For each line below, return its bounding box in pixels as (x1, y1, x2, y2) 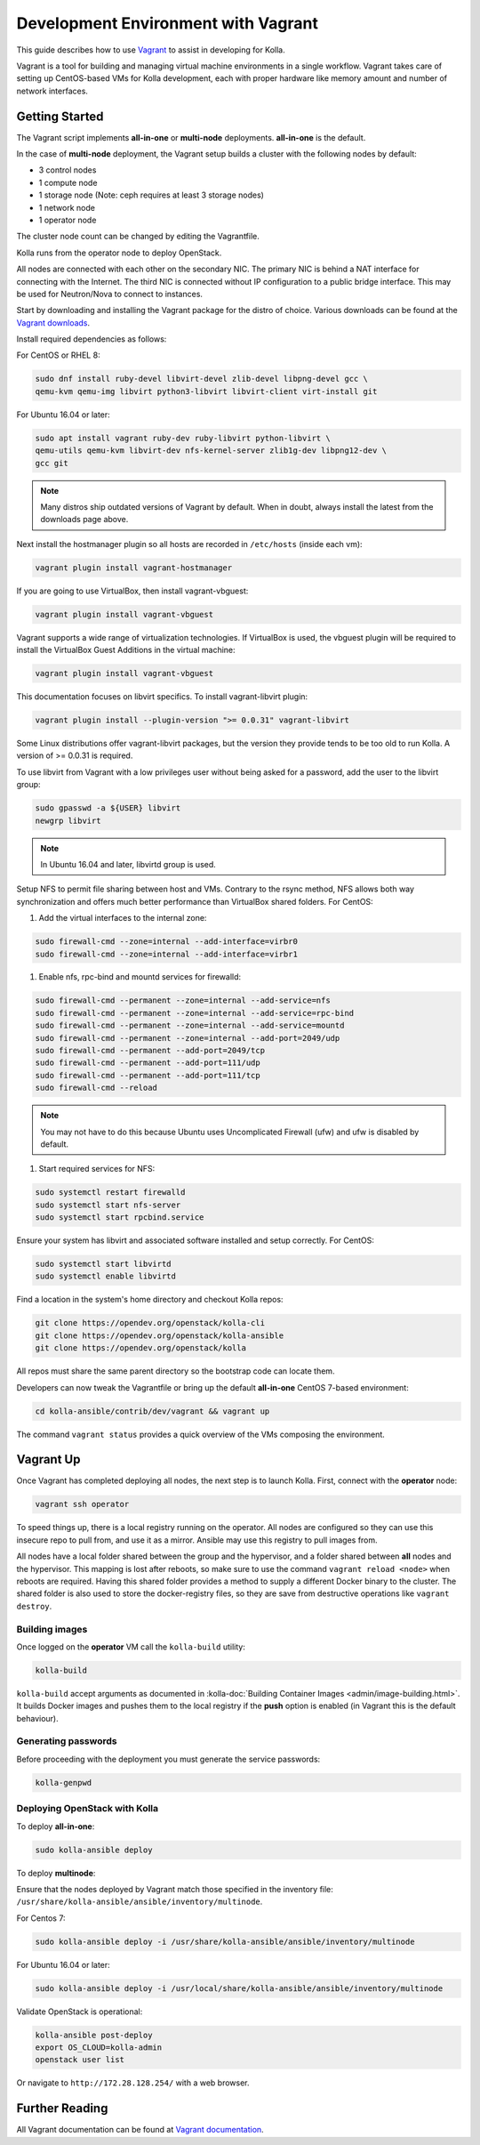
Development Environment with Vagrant (16, 13, 319, 33)
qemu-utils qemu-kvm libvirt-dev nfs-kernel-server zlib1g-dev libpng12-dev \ (35, 446, 387, 456)
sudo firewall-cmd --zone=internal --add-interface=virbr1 (35, 948, 298, 959)
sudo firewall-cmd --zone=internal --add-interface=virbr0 (35, 937, 298, 947)
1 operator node (38, 214, 97, 225)
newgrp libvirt (35, 815, 101, 826)
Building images (16, 1623, 88, 1635)
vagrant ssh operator (35, 1499, 130, 1510)
